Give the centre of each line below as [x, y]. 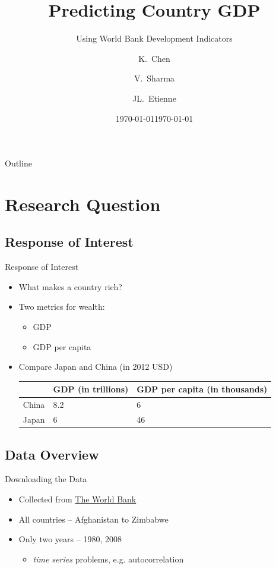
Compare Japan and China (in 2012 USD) [96, 367]
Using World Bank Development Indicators [154, 38]
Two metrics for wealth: [62, 306]
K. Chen [154, 58]
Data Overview [52, 454]
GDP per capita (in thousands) [202, 389]
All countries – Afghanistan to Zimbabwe [93, 519]
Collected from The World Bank [77, 499]
